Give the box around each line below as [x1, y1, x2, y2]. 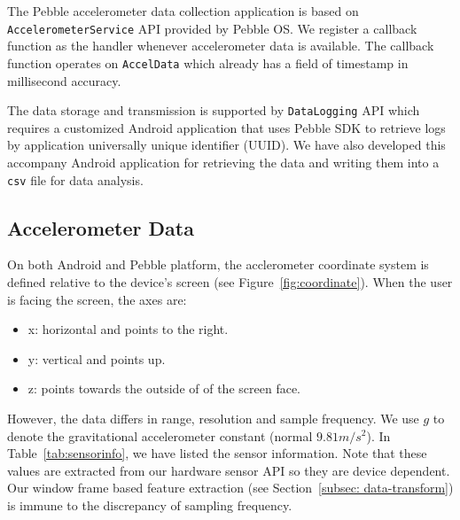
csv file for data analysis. [7, 170, 144, 189]
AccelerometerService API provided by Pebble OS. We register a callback [7, 19, 417, 37]
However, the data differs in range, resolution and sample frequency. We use [7, 408, 419, 427]
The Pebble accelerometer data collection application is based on [7, 2, 359, 19]
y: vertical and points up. [27, 349, 166, 368]
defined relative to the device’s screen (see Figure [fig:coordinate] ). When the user [7, 272, 453, 291]
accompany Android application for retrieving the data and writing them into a [7, 152, 440, 171]
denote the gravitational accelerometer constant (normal [7, 426, 313, 445]
